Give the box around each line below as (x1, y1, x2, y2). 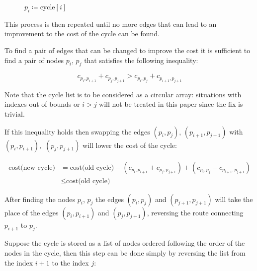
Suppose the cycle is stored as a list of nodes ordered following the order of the (4, 238, 245, 248)
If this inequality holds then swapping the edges (4, 126, 150, 136)
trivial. (4, 108, 25, 119)
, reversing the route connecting (147, 207, 244, 217)
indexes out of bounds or (4, 99, 80, 109)
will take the (215, 194, 253, 204)
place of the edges (4, 207, 59, 217)
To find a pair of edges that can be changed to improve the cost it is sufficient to (4, 45, 251, 55)
